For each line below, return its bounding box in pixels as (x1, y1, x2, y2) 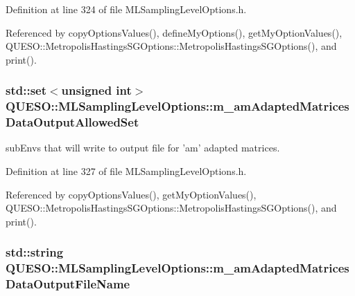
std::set (6, 82, 46, 99)
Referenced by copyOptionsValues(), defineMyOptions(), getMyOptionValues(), (6, 25, 343, 39)
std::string (6, 243, 64, 261)
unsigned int (61, 82, 132, 99)
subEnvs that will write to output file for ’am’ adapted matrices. (6, 140, 280, 155)
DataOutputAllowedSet (6, 113, 139, 131)
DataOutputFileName (6, 275, 130, 293)
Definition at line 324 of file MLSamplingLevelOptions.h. (6, 2, 247, 16)
